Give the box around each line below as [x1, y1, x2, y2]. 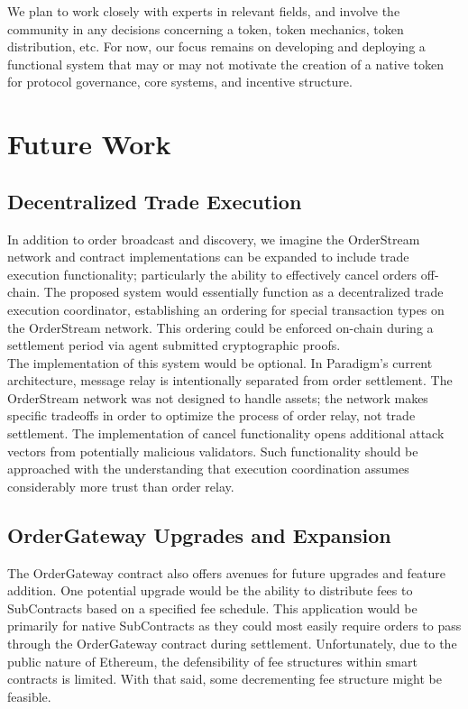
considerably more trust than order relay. [7, 476, 234, 495]
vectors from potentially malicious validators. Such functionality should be [7, 441, 418, 460]
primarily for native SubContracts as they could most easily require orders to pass [7, 616, 462, 635]
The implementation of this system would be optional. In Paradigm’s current [7, 353, 433, 372]
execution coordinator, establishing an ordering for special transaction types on [7, 299, 445, 318]
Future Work [7, 125, 171, 162]
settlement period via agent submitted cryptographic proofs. [7, 336, 341, 354]
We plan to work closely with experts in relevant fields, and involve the [7, 2, 400, 20]
